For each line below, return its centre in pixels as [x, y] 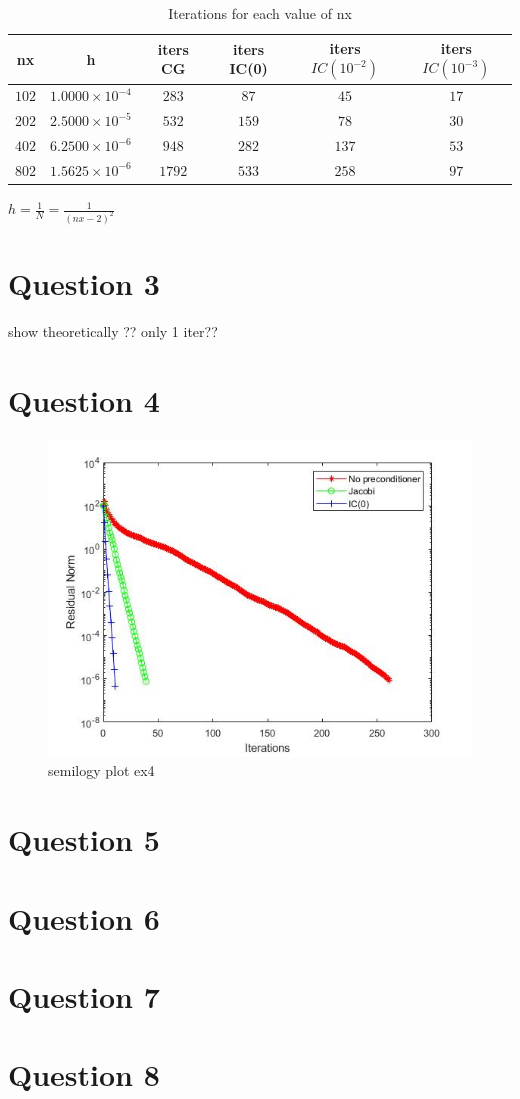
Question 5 [84, 839]
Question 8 [84, 1074]
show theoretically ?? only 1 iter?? [113, 331]
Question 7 [84, 995]
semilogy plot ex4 [101, 770]
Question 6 [84, 917]
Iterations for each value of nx [260, 13]
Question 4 [84, 399]
